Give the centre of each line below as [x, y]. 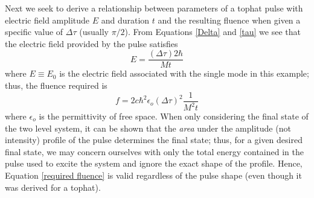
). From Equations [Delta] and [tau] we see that [213, 32]
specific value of [34, 32]
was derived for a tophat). [53, 187]
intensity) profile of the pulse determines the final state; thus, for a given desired [154, 140]
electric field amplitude [47, 20]
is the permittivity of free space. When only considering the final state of [174, 116]
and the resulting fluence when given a [229, 20]
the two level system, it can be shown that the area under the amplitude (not [148, 128]
